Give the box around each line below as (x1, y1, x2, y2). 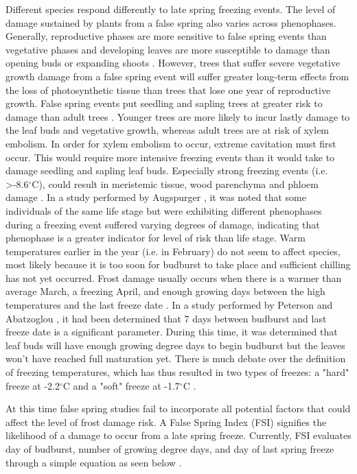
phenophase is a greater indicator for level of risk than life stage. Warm (5, 230, 306, 245)
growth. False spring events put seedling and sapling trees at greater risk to (5, 96, 323, 110)
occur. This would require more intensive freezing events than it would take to (5, 150, 335, 164)
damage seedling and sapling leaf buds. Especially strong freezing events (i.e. (5, 163, 328, 178)
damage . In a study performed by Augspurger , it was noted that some (5, 190, 306, 204)
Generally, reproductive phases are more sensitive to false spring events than (5, 29, 327, 43)
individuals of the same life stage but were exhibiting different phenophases (5, 203, 322, 217)
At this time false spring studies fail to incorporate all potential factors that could (5, 401, 351, 416)
